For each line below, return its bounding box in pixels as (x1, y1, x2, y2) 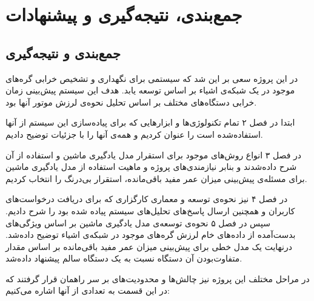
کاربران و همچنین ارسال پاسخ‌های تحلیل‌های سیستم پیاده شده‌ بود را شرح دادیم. (5, 204, 295, 217)
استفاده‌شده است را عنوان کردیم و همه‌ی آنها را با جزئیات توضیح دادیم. (5, 127, 263, 140)
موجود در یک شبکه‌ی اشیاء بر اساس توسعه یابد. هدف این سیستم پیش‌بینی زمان (5, 84, 295, 96)
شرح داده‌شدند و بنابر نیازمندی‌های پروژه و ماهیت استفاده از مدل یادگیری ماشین (5, 160, 297, 173)
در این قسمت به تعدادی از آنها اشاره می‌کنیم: (5, 284, 170, 297)
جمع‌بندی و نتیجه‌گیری (5, 43, 121, 62)
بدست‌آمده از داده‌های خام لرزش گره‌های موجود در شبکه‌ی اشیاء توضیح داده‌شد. (5, 228, 296, 241)
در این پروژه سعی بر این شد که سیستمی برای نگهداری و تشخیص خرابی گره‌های (5, 72, 298, 84)
